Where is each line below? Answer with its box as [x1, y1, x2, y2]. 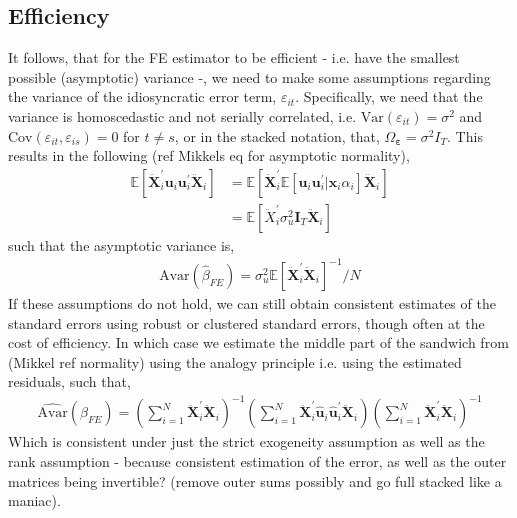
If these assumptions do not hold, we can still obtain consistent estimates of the [8, 292, 496, 313]
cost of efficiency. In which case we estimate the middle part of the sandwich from [8, 332, 509, 353]
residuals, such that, [8, 371, 131, 392]
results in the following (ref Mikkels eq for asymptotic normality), [8, 145, 410, 166]
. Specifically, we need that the [295, 86, 483, 107]
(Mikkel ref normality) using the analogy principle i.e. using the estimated [8, 351, 462, 372]
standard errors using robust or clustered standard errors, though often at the [8, 312, 485, 333]
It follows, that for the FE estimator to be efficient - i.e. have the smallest [8, 47, 460, 68]
